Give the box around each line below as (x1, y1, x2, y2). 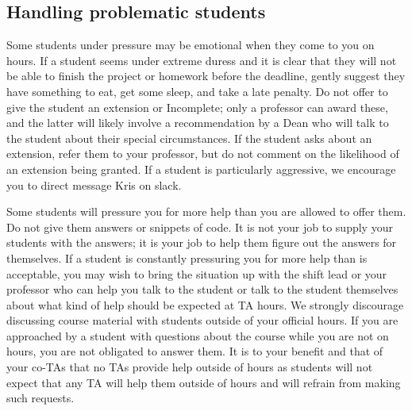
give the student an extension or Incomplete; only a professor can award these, (6, 98, 388, 115)
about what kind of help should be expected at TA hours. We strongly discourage (6, 296, 404, 313)
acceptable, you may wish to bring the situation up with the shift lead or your (6, 265, 387, 282)
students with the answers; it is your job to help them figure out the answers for (6, 234, 397, 251)
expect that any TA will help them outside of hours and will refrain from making (6, 374, 401, 390)
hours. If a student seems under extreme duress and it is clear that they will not (6, 52, 397, 68)
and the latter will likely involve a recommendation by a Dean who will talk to (6, 114, 389, 131)
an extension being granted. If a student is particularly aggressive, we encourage (6, 160, 396, 177)
